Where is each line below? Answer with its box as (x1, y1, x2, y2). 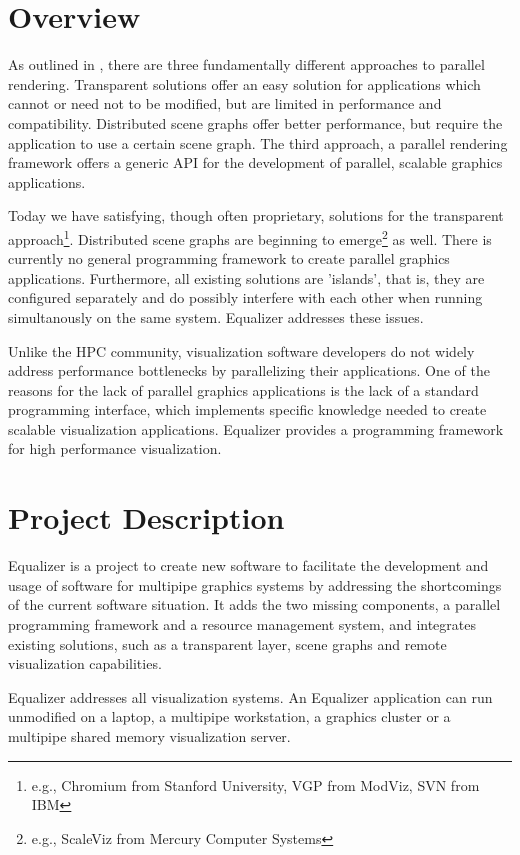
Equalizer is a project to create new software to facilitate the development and (8, 555, 489, 576)
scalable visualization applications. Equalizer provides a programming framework (8, 418, 504, 439)
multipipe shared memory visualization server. (8, 725, 291, 746)
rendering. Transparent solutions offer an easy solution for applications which (8, 73, 481, 94)
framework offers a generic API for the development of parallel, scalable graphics (8, 152, 503, 173)
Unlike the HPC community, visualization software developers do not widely (8, 340, 475, 361)
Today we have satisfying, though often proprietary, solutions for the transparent (8, 205, 504, 226)
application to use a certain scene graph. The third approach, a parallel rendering (8, 132, 508, 153)
